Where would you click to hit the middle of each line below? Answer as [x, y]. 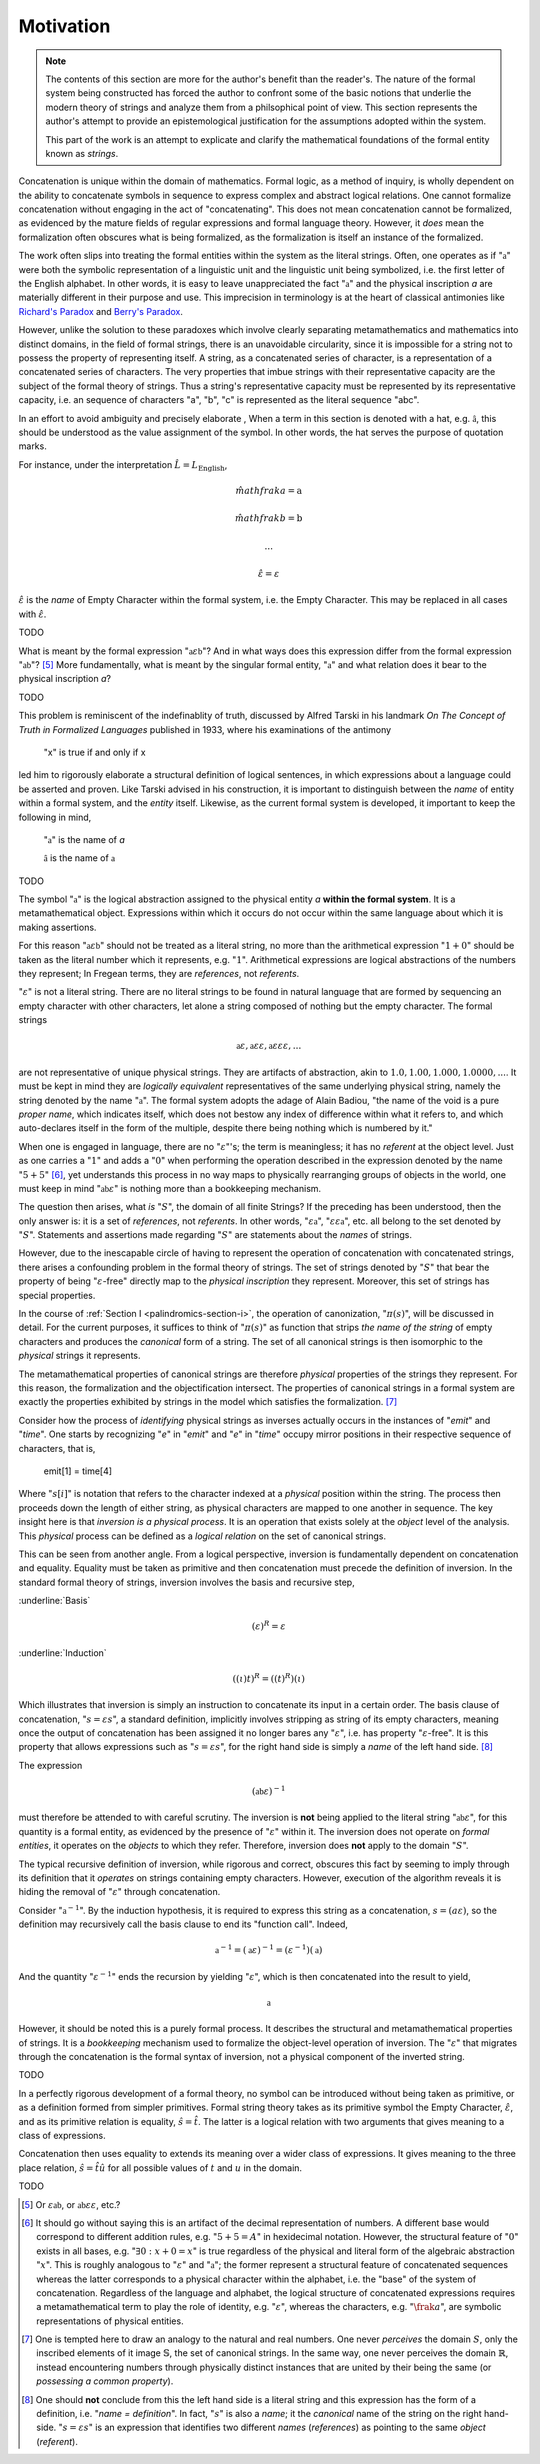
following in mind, [55, 817]
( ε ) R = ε [268, 1625]
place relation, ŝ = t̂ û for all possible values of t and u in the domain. [160, 2167]
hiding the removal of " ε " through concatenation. [119, 1892]
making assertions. [57, 927]
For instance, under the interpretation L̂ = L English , [123, 465]
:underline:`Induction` [62, 1652]
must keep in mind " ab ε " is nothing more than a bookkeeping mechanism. [170, 1188]
